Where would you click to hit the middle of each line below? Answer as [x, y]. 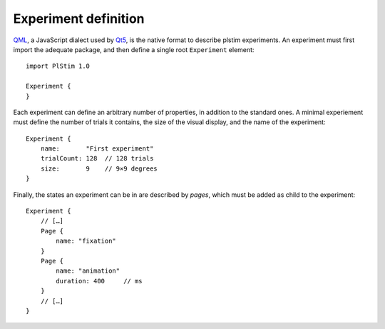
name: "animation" [88, 271]
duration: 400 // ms [99, 281]
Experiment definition [79, 19]
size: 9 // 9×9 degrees [99, 168]
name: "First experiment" [97, 149]
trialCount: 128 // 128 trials [97, 158]
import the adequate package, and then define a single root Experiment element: [134, 49]
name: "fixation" [86, 241]
